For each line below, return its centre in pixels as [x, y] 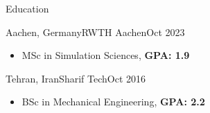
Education [27, 8]
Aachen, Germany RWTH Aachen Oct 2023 [95, 32]
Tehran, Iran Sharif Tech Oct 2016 [76, 78]
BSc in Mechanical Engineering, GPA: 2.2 [113, 102]
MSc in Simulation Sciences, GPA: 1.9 [106, 55]
